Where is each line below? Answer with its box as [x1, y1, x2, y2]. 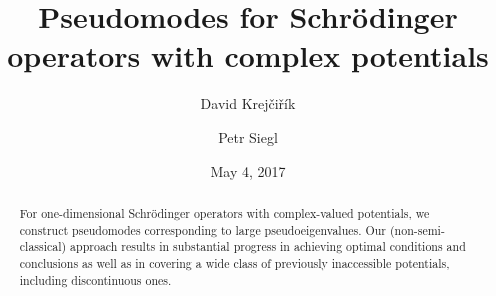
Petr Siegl [218, 126, 278, 147]
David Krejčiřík [200, 93, 296, 114]
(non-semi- [389, 221, 445, 238]
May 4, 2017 [210, 160, 286, 181]
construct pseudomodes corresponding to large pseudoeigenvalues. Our [19, 221, 387, 238]
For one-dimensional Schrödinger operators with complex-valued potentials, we [19, 204, 430, 221]
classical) [19, 238, 67, 255]
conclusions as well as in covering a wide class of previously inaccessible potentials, [19, 254, 450, 271]
